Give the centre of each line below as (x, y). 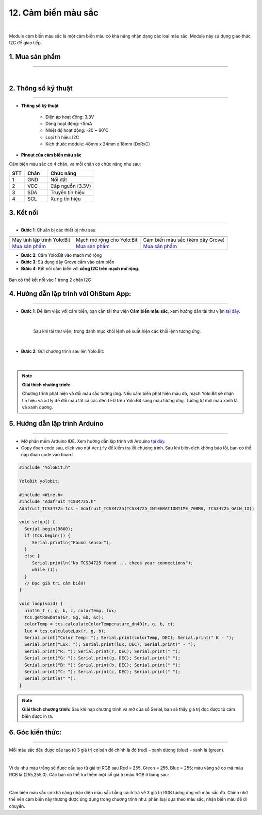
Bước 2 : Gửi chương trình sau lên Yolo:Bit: (63, 351)
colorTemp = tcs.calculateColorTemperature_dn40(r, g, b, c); (100, 624)
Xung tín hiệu (65, 199)
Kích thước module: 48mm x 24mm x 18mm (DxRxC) (98, 144)
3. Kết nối (24, 212)
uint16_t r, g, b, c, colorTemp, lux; (70, 611)
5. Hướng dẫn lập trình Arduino (56, 423)
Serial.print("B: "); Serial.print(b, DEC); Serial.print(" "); (102, 665)
